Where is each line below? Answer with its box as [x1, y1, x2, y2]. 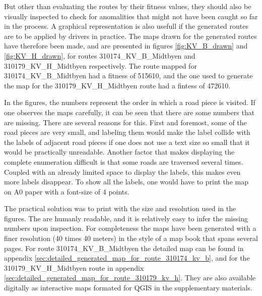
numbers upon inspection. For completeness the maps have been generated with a [4, 223, 256, 233]
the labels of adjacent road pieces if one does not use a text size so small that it [4, 136, 250, 147]
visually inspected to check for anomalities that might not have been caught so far [4, 11, 258, 21]
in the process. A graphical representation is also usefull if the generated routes [4, 21, 248, 31]
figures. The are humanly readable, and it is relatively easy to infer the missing [4, 213, 248, 223]
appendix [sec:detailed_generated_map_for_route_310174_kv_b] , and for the [4, 253, 250, 263]
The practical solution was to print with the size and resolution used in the [4, 203, 236, 214]
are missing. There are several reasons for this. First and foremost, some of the [4, 117, 247, 127]
